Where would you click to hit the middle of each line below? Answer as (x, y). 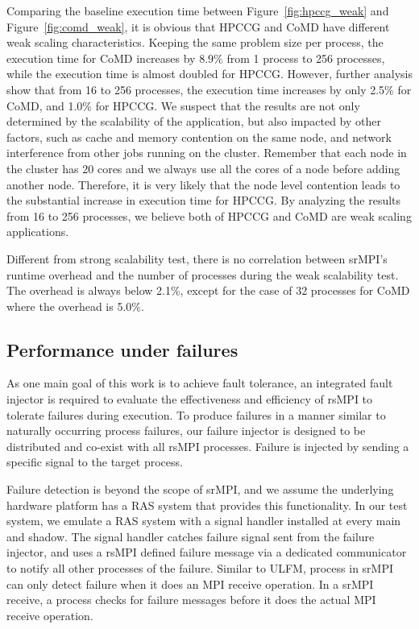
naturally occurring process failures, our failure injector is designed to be (186, 430)
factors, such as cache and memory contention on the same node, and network (199, 137)
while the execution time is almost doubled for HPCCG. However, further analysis (209, 74)
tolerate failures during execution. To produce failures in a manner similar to (196, 414)
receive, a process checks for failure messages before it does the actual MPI (191, 600)
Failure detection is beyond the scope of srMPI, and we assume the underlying (200, 489)
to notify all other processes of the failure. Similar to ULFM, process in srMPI (200, 568)
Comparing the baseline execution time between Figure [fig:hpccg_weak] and (198, 10)
